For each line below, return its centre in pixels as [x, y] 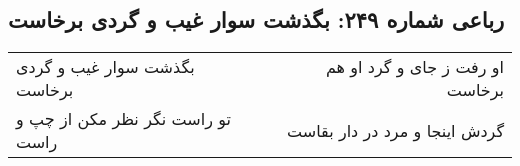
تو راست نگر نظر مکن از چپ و [123, 119]
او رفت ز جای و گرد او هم [414, 67]
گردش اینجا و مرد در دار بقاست [395, 130]
